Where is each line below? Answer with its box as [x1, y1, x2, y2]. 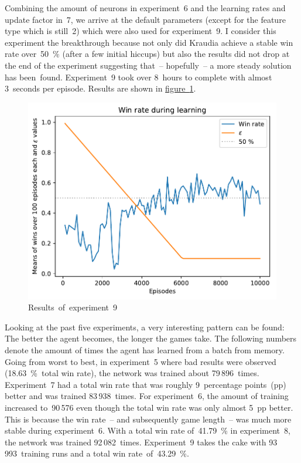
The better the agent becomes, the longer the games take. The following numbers [5, 332, 297, 344]
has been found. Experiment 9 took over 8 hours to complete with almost [5, 70, 272, 83]
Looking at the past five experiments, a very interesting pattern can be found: [5, 320, 285, 333]
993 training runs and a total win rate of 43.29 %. [5, 447, 189, 459]
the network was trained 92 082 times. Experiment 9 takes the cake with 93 [5, 435, 278, 448]
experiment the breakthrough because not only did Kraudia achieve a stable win [5, 36, 293, 48]
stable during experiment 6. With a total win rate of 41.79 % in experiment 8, [5, 424, 290, 437]
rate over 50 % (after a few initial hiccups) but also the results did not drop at [5, 48, 290, 60]
